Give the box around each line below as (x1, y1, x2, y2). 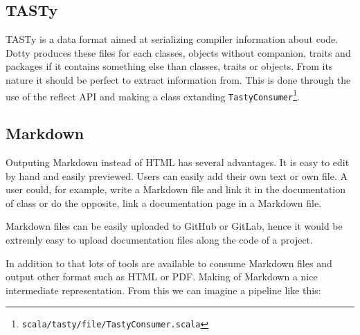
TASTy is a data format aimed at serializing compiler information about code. (6, 32, 339, 46)
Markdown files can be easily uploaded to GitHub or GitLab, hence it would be (6, 219, 343, 233)
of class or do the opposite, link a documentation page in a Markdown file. (6, 195, 322, 210)
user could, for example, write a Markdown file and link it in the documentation (6, 182, 346, 197)
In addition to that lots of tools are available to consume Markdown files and (6, 255, 332, 270)
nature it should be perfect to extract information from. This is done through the (6, 72, 351, 87)
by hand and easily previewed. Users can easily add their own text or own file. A (6, 168, 348, 183)
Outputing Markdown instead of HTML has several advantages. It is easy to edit (6, 155, 350, 170)
